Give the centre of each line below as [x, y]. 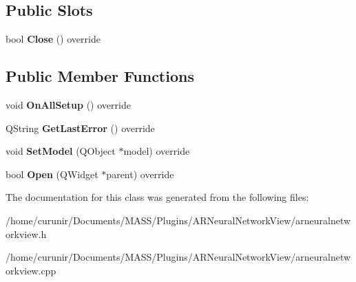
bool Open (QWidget [52, 174]
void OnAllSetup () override [68, 105]
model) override [157, 151]
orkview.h [26, 234]
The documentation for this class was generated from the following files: [157, 197]
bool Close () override [53, 39]
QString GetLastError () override [80, 128]
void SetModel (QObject [61, 151]
